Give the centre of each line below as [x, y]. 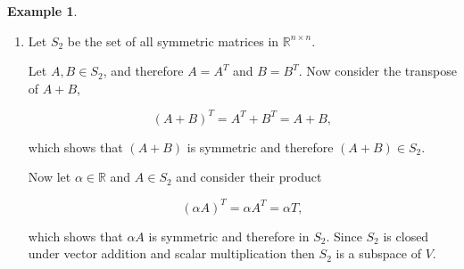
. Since [344, 236]
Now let [50, 177]
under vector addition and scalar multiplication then [171, 253]
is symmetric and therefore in [229, 236]
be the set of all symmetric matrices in [173, 41]
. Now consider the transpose [377, 71]
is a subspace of [378, 253]
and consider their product [249, 177]
